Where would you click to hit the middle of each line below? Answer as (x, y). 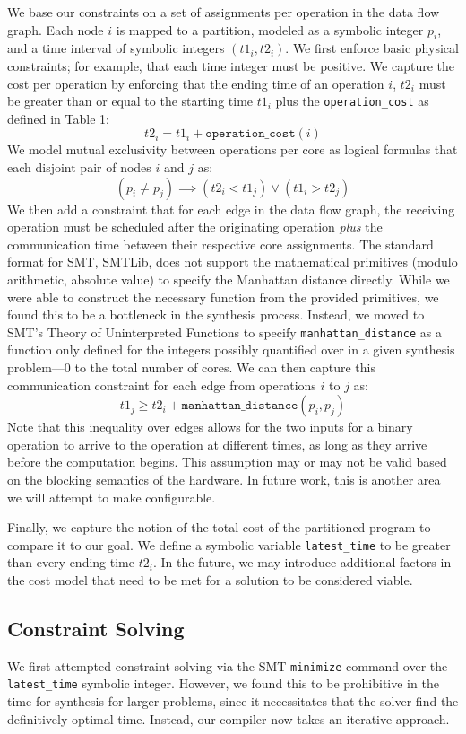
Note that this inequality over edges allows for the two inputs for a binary (210, 427)
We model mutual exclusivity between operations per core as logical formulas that (233, 149)
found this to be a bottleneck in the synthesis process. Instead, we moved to (216, 315)
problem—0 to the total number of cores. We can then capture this (191, 367)
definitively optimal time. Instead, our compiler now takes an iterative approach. (229, 718)
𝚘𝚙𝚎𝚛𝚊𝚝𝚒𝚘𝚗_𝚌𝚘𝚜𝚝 (250, 134)
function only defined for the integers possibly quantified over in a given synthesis (231, 350)
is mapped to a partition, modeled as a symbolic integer (270, 29)
